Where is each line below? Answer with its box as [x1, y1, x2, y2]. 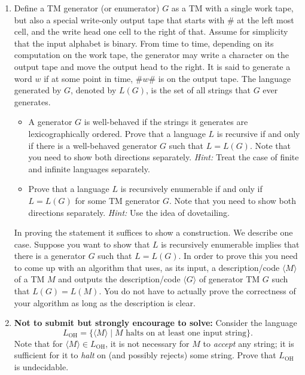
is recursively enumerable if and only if [120, 182, 263, 195]
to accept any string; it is [203, 337, 294, 349]
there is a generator [14, 249, 86, 262]
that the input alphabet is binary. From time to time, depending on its [14, 36, 274, 49]
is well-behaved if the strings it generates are [84, 115, 248, 128]
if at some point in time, [44, 72, 133, 84]
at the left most [237, 13, 294, 26]
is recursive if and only [216, 127, 300, 139]
